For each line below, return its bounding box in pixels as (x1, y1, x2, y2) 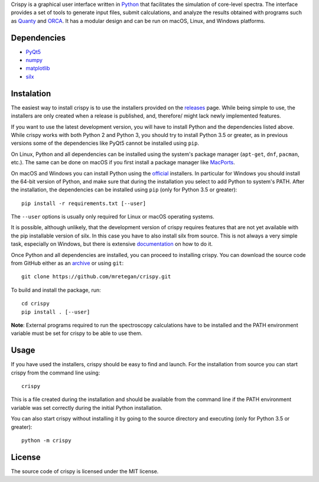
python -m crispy (21, 437, 71, 444)
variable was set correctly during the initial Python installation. (11, 404, 162, 411)
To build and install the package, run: (11, 286, 101, 294)
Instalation (11, 89, 51, 99)
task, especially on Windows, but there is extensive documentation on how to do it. (11, 240, 213, 247)
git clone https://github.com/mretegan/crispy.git (21, 273, 171, 280)
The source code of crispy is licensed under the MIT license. (11, 467, 159, 475)
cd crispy (21, 300, 50, 307)
